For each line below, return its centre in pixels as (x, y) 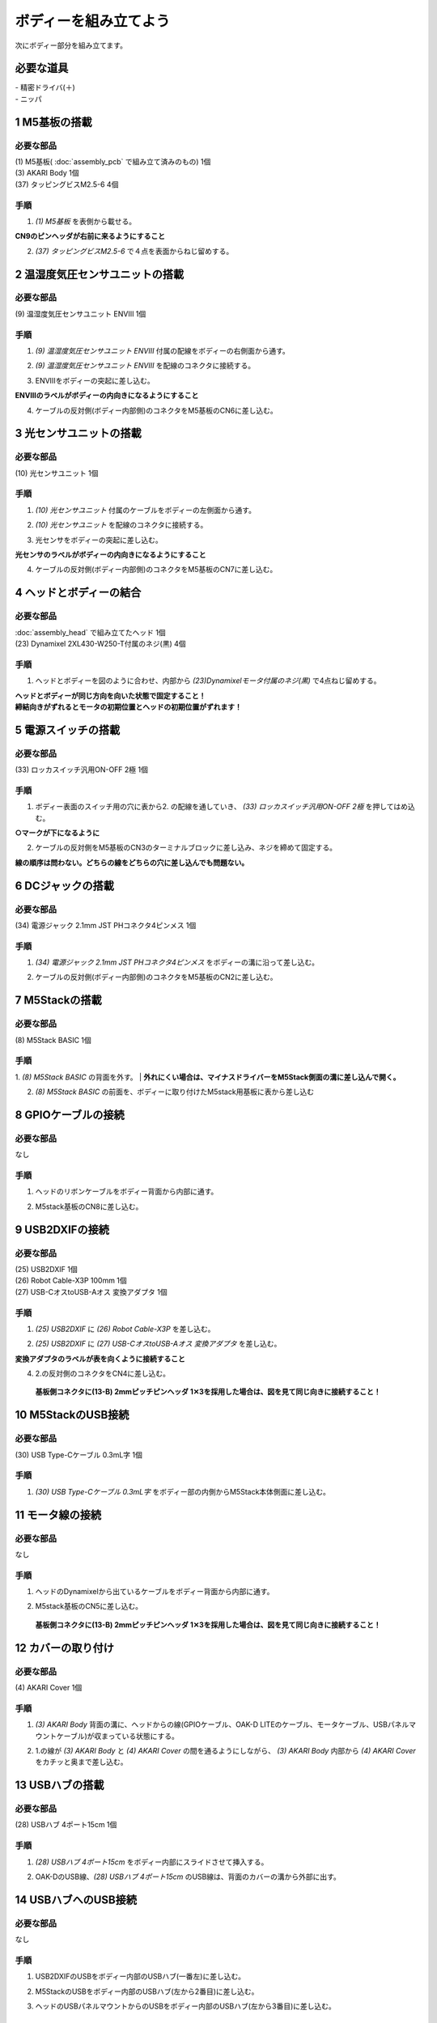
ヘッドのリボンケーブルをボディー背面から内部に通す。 (127, 1192)
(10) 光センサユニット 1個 (57, 473)
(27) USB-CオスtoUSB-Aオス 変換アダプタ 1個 (91, 1291)
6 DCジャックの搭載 (65, 886)
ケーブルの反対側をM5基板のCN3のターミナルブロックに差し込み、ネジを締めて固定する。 (186, 848)
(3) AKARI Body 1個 (47, 173)
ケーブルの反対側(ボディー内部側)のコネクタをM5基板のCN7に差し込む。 (156, 570)
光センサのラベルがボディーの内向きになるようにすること (110, 555)
